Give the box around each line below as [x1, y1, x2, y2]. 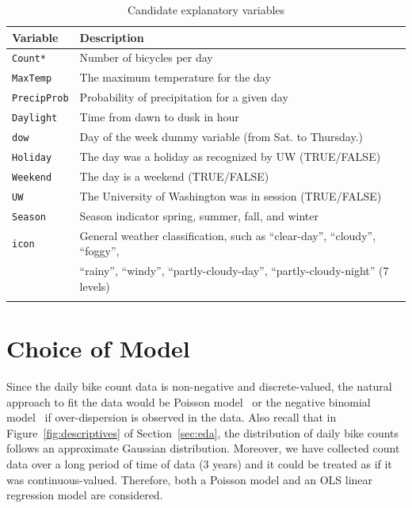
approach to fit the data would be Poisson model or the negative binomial [6, 393, 371, 410]
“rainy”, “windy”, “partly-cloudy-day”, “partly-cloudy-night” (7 [79, 262, 389, 279]
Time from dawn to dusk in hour [79, 109, 239, 125]
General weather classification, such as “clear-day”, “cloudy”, [79, 227, 376, 243]
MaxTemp [12, 73, 52, 85]
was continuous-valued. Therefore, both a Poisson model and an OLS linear [6, 471, 373, 487]
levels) [79, 277, 110, 294]
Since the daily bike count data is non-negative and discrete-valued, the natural [6, 378, 392, 395]
